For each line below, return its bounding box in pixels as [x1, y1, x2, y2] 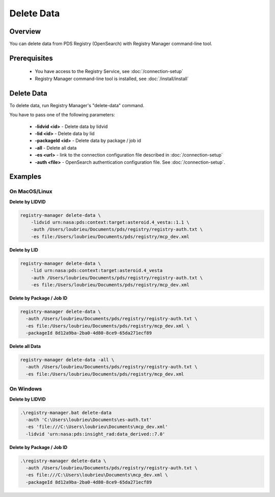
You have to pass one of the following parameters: [9, 112, 116, 118]
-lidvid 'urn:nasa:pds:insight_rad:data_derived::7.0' [25, 431, 166, 437]
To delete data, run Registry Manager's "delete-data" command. [9, 102, 145, 108]
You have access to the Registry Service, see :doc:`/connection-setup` [35, 68, 183, 74]
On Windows [9, 385, 42, 392]
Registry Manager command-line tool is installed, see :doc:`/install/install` [35, 76, 189, 82]
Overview [9, 27, 41, 36]
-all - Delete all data [35, 144, 77, 151]
